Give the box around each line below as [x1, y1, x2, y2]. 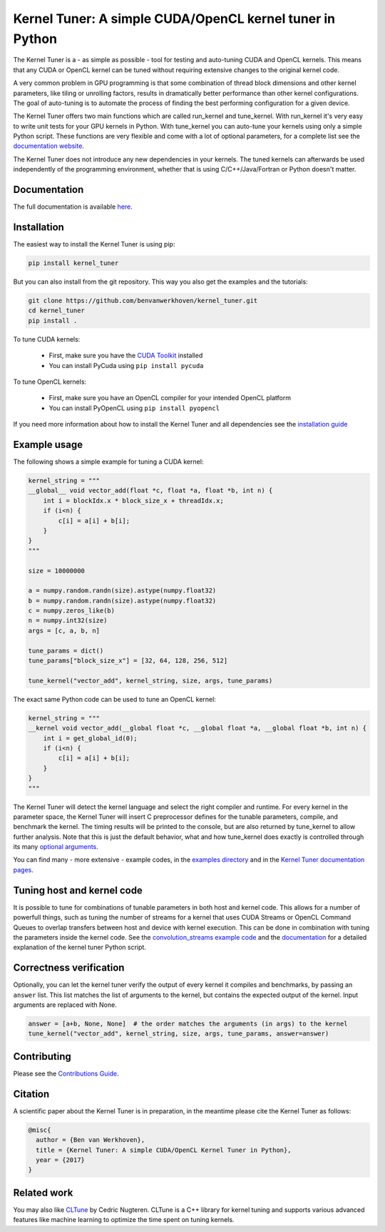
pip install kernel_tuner [28, 259, 119, 267]
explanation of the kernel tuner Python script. [13, 943, 146, 952]
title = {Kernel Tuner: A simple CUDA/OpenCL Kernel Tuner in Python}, [36, 1146, 292, 1154]
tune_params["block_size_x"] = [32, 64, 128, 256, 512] [28, 657, 228, 665]
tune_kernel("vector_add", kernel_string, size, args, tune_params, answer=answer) [28, 1030, 329, 1038]
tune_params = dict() [28, 647, 104, 655]
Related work [13, 1186, 73, 1198]
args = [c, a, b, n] [28, 626, 100, 635]
